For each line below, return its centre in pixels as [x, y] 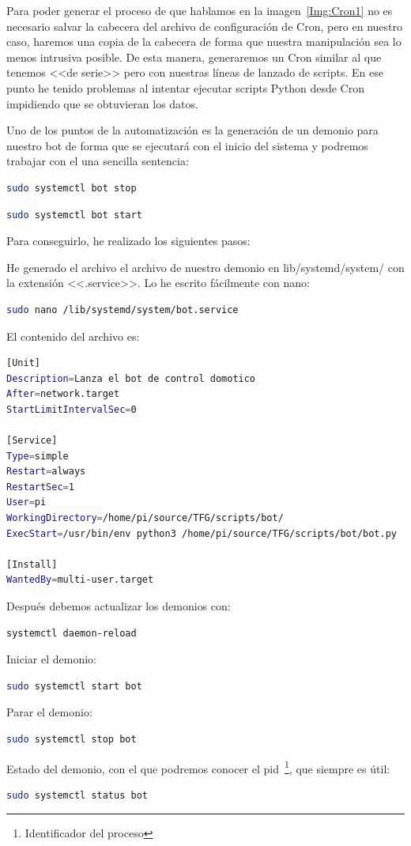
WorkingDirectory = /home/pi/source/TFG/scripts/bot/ [145, 518]
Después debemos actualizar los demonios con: [119, 606]
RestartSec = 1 [40, 487]
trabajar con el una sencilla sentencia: [98, 161]
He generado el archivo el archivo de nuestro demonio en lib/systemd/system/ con [205, 267]
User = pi [26, 502]
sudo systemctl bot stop [72, 188]
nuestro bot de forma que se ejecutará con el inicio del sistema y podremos [187, 145]
